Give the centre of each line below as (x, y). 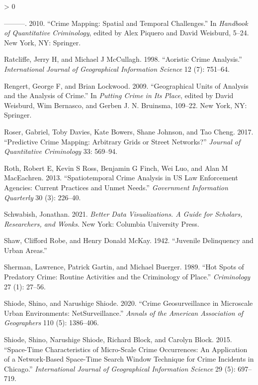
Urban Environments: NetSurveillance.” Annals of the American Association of (124, 313)
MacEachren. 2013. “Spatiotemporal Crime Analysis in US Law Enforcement (121, 178)
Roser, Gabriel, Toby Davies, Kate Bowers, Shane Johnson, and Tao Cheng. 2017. (129, 131)
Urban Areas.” (26, 250)
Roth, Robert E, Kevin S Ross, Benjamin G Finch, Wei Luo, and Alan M (116, 168)
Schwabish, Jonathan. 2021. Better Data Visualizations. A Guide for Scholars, (123, 214)
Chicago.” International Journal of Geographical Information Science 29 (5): (120, 368)
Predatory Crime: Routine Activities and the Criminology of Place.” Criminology (127, 277)
